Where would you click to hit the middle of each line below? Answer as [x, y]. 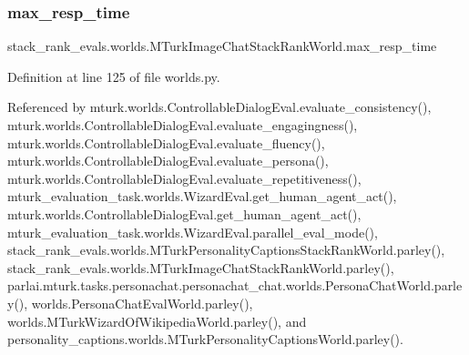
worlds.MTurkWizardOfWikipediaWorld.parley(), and [157, 321]
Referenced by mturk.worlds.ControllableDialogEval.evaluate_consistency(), [219, 107]
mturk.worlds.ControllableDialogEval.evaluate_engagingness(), [183, 125]
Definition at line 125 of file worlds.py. [114, 76]
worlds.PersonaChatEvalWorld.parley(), [142, 303]
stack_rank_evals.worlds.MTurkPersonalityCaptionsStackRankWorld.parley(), [226, 250]
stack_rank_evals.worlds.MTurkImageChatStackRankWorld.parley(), [201, 267]
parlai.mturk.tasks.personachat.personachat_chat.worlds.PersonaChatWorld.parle [235, 285]
